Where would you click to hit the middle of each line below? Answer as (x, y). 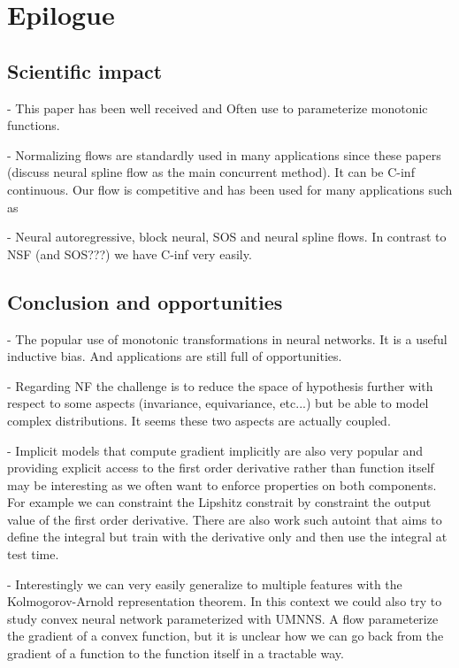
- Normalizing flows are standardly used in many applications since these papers (224, 154)
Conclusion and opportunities (145, 301)
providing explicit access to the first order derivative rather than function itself (221, 468)
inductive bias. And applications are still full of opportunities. (175, 356)
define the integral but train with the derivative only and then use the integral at (227, 537)
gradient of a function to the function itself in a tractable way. (176, 653)
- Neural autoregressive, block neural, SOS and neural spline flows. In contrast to (227, 237)
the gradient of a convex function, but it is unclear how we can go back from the (226, 636)
